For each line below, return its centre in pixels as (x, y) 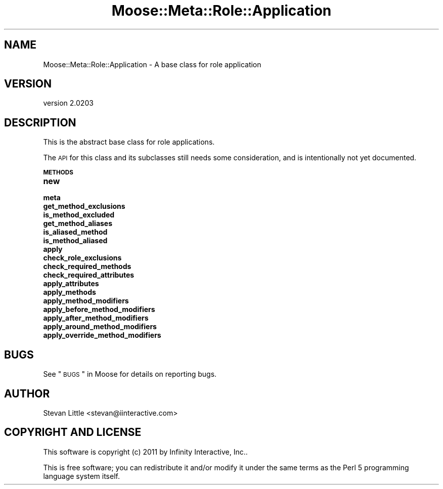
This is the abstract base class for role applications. (129, 142)
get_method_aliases (78, 224)
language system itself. (81, 476)
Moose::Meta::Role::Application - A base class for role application (152, 64)
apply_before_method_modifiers (99, 309)
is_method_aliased (75, 241)
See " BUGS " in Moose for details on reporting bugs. (130, 374)
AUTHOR (27, 393)
